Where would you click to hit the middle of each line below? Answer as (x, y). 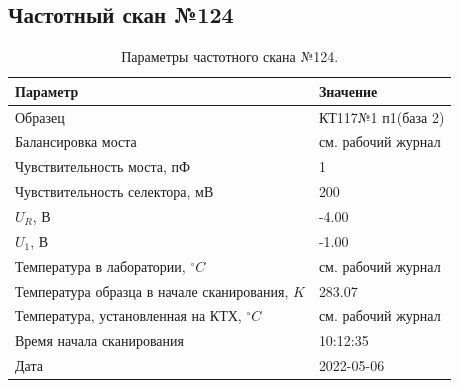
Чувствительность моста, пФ (103, 166)
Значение (348, 90)
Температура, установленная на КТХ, (128, 315)
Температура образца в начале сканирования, (152, 290)
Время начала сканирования (99, 340)
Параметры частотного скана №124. (230, 56)
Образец (40, 116)
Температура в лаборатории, (100, 265)
